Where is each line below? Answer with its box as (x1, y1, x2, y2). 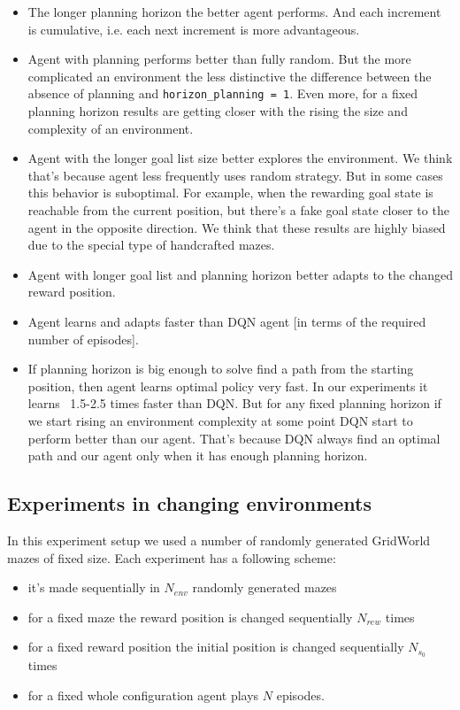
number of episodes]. (27, 329, 139, 348)
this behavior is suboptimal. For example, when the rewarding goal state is (27, 183, 433, 202)
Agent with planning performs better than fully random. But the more (27, 50, 411, 68)
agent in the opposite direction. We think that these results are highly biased (27, 218, 446, 236)
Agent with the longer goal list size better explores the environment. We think (27, 149, 453, 167)
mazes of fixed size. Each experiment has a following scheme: (7, 548, 336, 567)
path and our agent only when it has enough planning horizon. (27, 446, 368, 465)
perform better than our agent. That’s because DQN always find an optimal (27, 428, 441, 447)
